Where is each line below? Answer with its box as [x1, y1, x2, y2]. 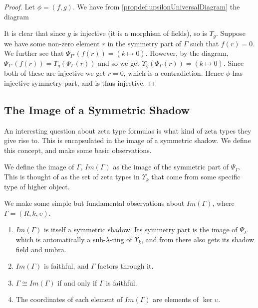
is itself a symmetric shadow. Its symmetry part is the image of [44, 224, 238, 235]
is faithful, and [44, 261, 89, 271]
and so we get [98, 57, 140, 68]
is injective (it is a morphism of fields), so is [73, 28, 207, 38]
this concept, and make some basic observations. [4, 145, 152, 155]
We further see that [4, 48, 64, 58]
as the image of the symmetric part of [113, 161, 229, 172]
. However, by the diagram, [145, 48, 229, 58]
